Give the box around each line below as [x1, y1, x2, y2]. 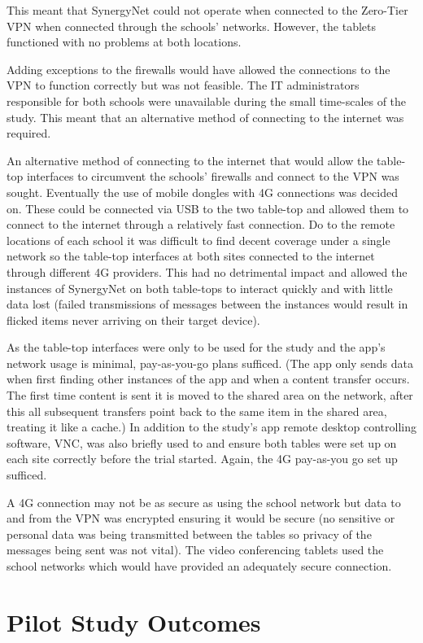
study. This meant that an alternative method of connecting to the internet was [7, 108, 404, 125]
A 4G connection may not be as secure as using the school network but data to [7, 493, 401, 510]
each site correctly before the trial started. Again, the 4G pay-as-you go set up [7, 450, 398, 467]
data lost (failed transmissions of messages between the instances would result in [7, 295, 408, 313]
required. [7, 125, 51, 142]
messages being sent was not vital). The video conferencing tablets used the [7, 541, 384, 558]
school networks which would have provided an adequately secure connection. [7, 558, 392, 574]
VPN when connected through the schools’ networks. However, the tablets [7, 17, 377, 34]
